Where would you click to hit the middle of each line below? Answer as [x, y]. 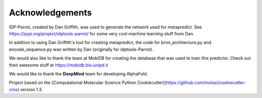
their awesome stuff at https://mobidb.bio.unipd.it [59, 65]
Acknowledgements [50, 13]
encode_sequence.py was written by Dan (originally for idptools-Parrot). [81, 49]
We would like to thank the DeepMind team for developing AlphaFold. [78, 74]
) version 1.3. [30, 89]
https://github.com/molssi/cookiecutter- [206, 83]
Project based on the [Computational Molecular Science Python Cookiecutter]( [88, 83]
